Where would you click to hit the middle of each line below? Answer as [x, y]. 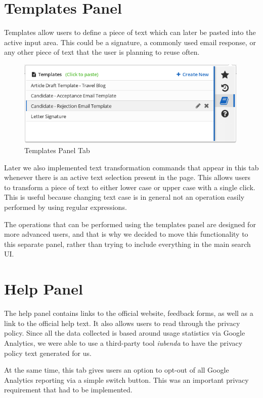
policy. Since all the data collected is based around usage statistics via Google [125, 333]
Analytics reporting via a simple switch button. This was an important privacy [126, 379]
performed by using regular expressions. [65, 207]
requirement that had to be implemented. [68, 390]
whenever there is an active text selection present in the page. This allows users [127, 177]
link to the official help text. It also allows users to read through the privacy [122, 323]
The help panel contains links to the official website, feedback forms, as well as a [129, 313]
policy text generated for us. [48, 353]
